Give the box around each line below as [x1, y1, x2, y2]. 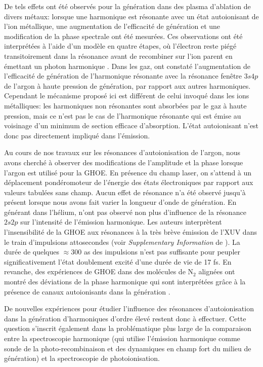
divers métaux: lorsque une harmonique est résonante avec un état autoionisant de [4, 11, 259, 21]
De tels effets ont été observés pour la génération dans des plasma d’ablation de [4, 1, 251, 11]
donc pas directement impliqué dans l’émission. [4, 130, 150, 140]
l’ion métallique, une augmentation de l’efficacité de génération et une [4, 21, 221, 31]
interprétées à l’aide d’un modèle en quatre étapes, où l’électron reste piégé [4, 41, 237, 51]
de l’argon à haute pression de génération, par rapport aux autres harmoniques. [4, 80, 251, 91]
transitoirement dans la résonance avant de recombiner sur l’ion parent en [4, 50, 233, 61]
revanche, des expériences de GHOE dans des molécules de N [4, 266, 194, 277]
